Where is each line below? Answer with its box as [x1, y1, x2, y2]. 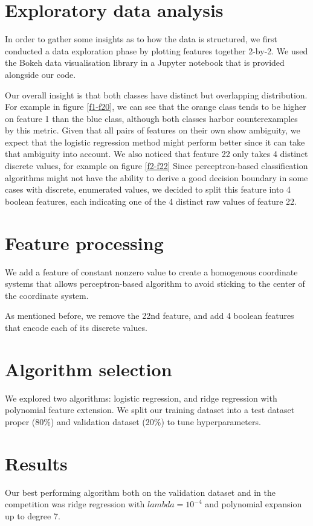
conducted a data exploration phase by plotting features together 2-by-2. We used [5, 44, 308, 57]
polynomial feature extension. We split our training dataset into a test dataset [5, 403, 295, 416]
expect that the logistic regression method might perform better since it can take [5, 135, 305, 148]
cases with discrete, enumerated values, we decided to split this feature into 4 [5, 183, 291, 196]
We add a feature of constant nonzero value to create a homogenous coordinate [5, 265, 298, 278]
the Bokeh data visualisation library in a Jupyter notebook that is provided [5, 56, 285, 69]
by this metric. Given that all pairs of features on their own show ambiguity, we [5, 124, 300, 136]
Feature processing [5, 230, 164, 255]
